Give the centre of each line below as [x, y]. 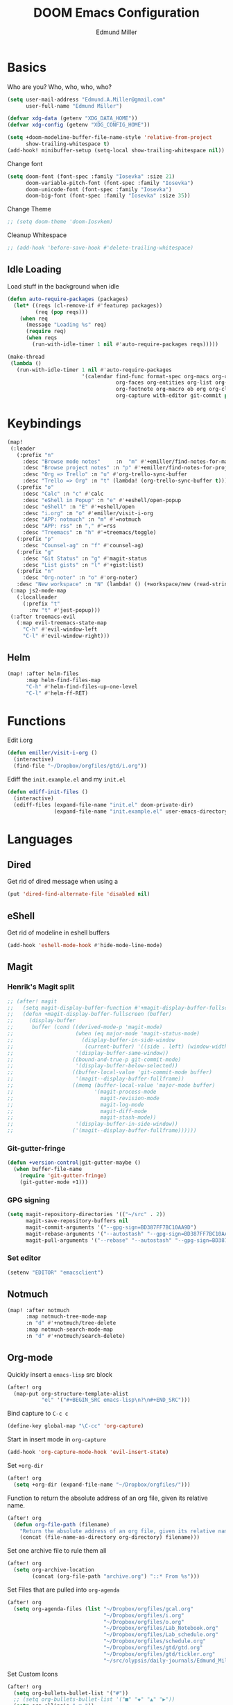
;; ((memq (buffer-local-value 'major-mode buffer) [111, 1085]
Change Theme [29, 209]
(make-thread [26, 357]
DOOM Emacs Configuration [116, 13]
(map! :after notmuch [38, 1310]
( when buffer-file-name [48, 1170]
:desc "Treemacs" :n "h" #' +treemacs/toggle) [89, 533]
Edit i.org [20, 740]
